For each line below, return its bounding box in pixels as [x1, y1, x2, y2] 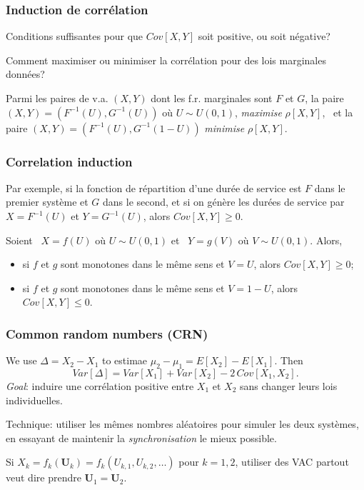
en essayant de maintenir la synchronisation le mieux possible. [6, 430, 277, 445]
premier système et [6, 194, 89, 209]
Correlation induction [6, 152, 133, 170]
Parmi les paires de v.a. [6, 91, 108, 105]
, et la [322, 104, 353, 119]
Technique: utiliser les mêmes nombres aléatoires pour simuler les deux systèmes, [6, 416, 359, 431]
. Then [274, 353, 303, 368]
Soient [6, 232, 33, 247]
